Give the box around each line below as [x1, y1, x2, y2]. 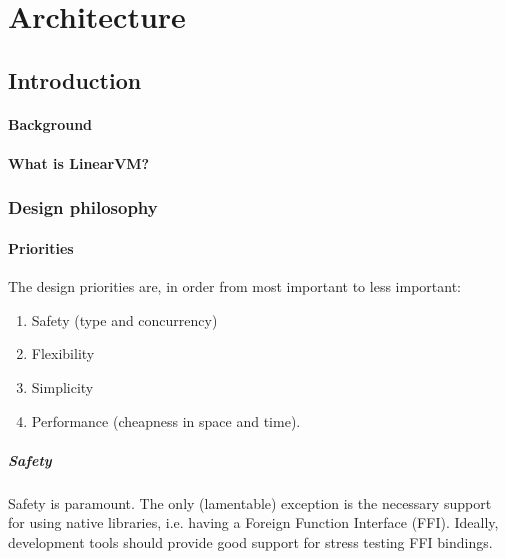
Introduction [8, 64, 142, 95]
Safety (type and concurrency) [31, 309, 218, 330]
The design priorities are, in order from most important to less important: [8, 276, 461, 297]
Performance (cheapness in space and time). [31, 410, 301, 431]
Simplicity [31, 376, 94, 397]
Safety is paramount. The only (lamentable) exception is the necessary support [8, 492, 492, 513]
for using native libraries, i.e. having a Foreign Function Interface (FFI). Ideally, [8, 512, 499, 533]
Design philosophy [8, 195, 158, 220]
